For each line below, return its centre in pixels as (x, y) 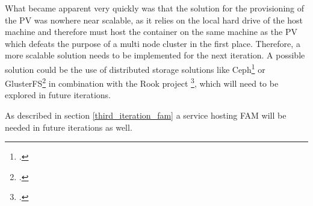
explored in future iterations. (58, 95)
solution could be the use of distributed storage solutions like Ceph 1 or (135, 68)
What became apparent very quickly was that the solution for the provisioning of (155, 8)
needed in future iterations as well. (69, 127)
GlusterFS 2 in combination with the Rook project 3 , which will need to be (142, 82)
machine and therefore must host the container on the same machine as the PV (151, 32)
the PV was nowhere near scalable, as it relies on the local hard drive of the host (154, 20)
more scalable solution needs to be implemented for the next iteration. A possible (155, 55)
